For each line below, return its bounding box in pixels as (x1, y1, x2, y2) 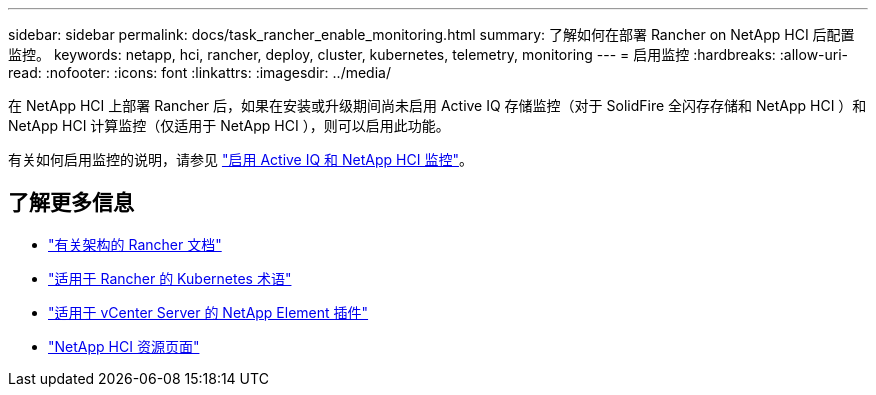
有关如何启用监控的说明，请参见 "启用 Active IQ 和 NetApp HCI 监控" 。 (8, 151, 473, 168)
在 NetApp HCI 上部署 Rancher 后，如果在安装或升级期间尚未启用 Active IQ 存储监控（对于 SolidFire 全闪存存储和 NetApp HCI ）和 (8, 97, 867, 114)
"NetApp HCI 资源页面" (48, 337, 200, 355)
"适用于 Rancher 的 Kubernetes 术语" (48, 269, 292, 287)
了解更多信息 (8, 190, 134, 216)
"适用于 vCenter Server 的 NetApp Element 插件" (48, 303, 369, 321)
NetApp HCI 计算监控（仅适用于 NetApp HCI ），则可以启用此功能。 (8, 117, 450, 134)
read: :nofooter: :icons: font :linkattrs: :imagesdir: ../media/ (8, 64, 391, 81)
